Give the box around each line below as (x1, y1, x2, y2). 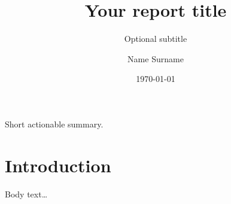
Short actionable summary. (5, 117, 104, 130)
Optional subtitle (124, 32, 187, 45)
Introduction (5, 153, 111, 177)
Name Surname (127, 52, 184, 65)
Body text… (5, 187, 48, 200)
